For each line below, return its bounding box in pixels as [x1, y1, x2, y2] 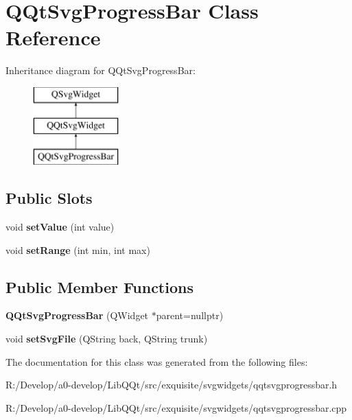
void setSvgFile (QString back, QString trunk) [5, 331, 208, 346]
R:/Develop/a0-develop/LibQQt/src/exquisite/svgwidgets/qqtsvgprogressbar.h [5, 377, 338, 392]
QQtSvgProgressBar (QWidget [5, 308, 149, 323]
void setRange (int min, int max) [5, 242, 150, 257]
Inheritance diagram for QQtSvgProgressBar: [5, 63, 196, 78]
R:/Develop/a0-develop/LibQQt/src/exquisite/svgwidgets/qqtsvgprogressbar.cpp [5, 400, 347, 415]
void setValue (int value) [5, 220, 115, 234]
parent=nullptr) [156, 308, 224, 323]
